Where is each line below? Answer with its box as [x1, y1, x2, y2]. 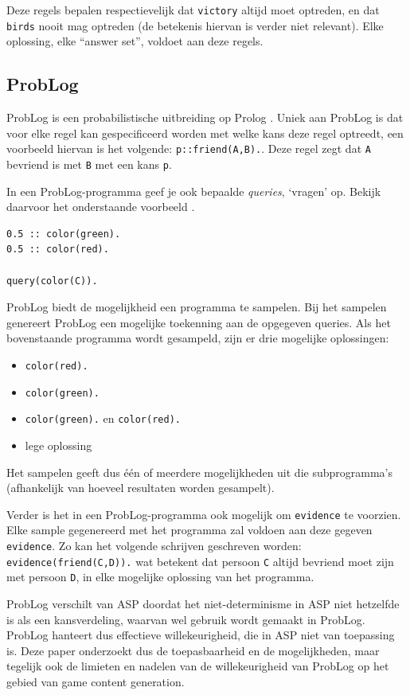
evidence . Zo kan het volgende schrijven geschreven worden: [6, 537, 302, 553]
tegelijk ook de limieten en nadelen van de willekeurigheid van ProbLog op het [6, 658, 389, 674]
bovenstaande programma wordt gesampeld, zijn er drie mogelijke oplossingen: [6, 330, 389, 346]
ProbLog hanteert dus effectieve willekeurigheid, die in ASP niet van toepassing [6, 627, 395, 643]
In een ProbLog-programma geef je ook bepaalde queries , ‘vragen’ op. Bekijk [6, 182, 381, 199]
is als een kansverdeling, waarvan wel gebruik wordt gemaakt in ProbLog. [6, 611, 365, 627]
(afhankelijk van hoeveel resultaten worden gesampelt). [6, 479, 275, 496]
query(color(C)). [6, 275, 98, 287]
